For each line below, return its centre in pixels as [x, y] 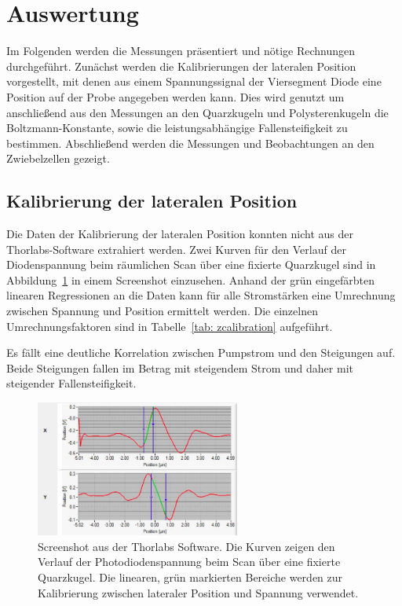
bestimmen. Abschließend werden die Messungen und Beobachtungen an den [190, 143]
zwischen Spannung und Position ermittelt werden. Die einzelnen [162, 311]
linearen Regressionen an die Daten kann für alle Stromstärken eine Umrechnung [201, 295]
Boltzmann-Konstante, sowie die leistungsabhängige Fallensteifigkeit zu [177, 128]
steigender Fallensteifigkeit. [71, 383]
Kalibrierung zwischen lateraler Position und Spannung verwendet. [198, 592]
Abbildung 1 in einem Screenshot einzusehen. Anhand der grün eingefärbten [190, 279]
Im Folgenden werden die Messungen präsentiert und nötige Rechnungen [181, 51]
